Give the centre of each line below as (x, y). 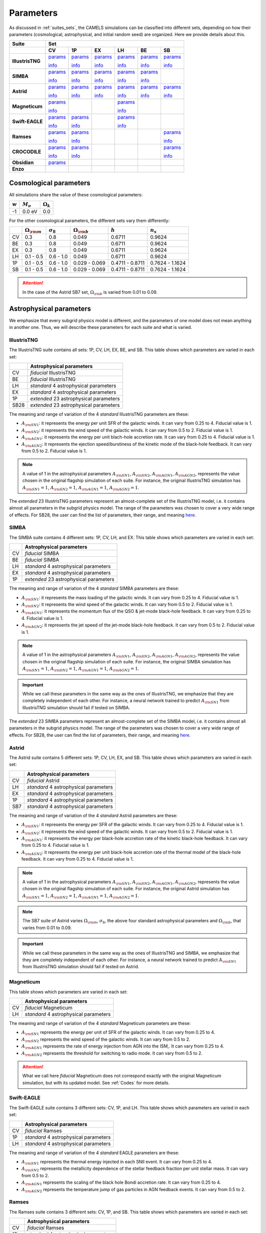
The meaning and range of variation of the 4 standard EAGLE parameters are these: (94, 1153)
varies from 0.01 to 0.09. (47, 928)
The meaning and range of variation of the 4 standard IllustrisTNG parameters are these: (99, 414)
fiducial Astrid (43, 780)
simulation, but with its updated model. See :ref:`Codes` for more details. (96, 1083)
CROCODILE (27, 152)
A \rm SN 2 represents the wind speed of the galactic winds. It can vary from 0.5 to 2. (106, 1040)
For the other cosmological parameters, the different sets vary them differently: (89, 220)
